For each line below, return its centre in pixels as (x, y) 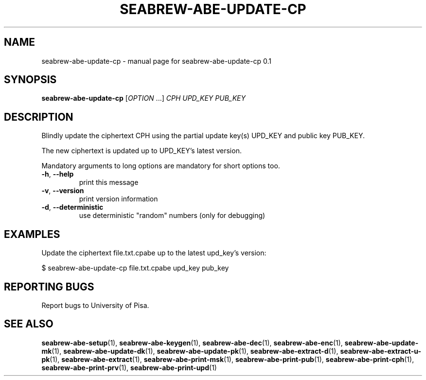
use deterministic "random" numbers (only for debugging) (172, 216)
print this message (109, 182)
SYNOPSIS (30, 80)
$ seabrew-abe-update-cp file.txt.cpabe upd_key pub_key (135, 268)
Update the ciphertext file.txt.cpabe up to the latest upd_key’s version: (154, 253)
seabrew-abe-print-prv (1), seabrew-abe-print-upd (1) (129, 367)
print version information (118, 199)
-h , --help (58, 174)
